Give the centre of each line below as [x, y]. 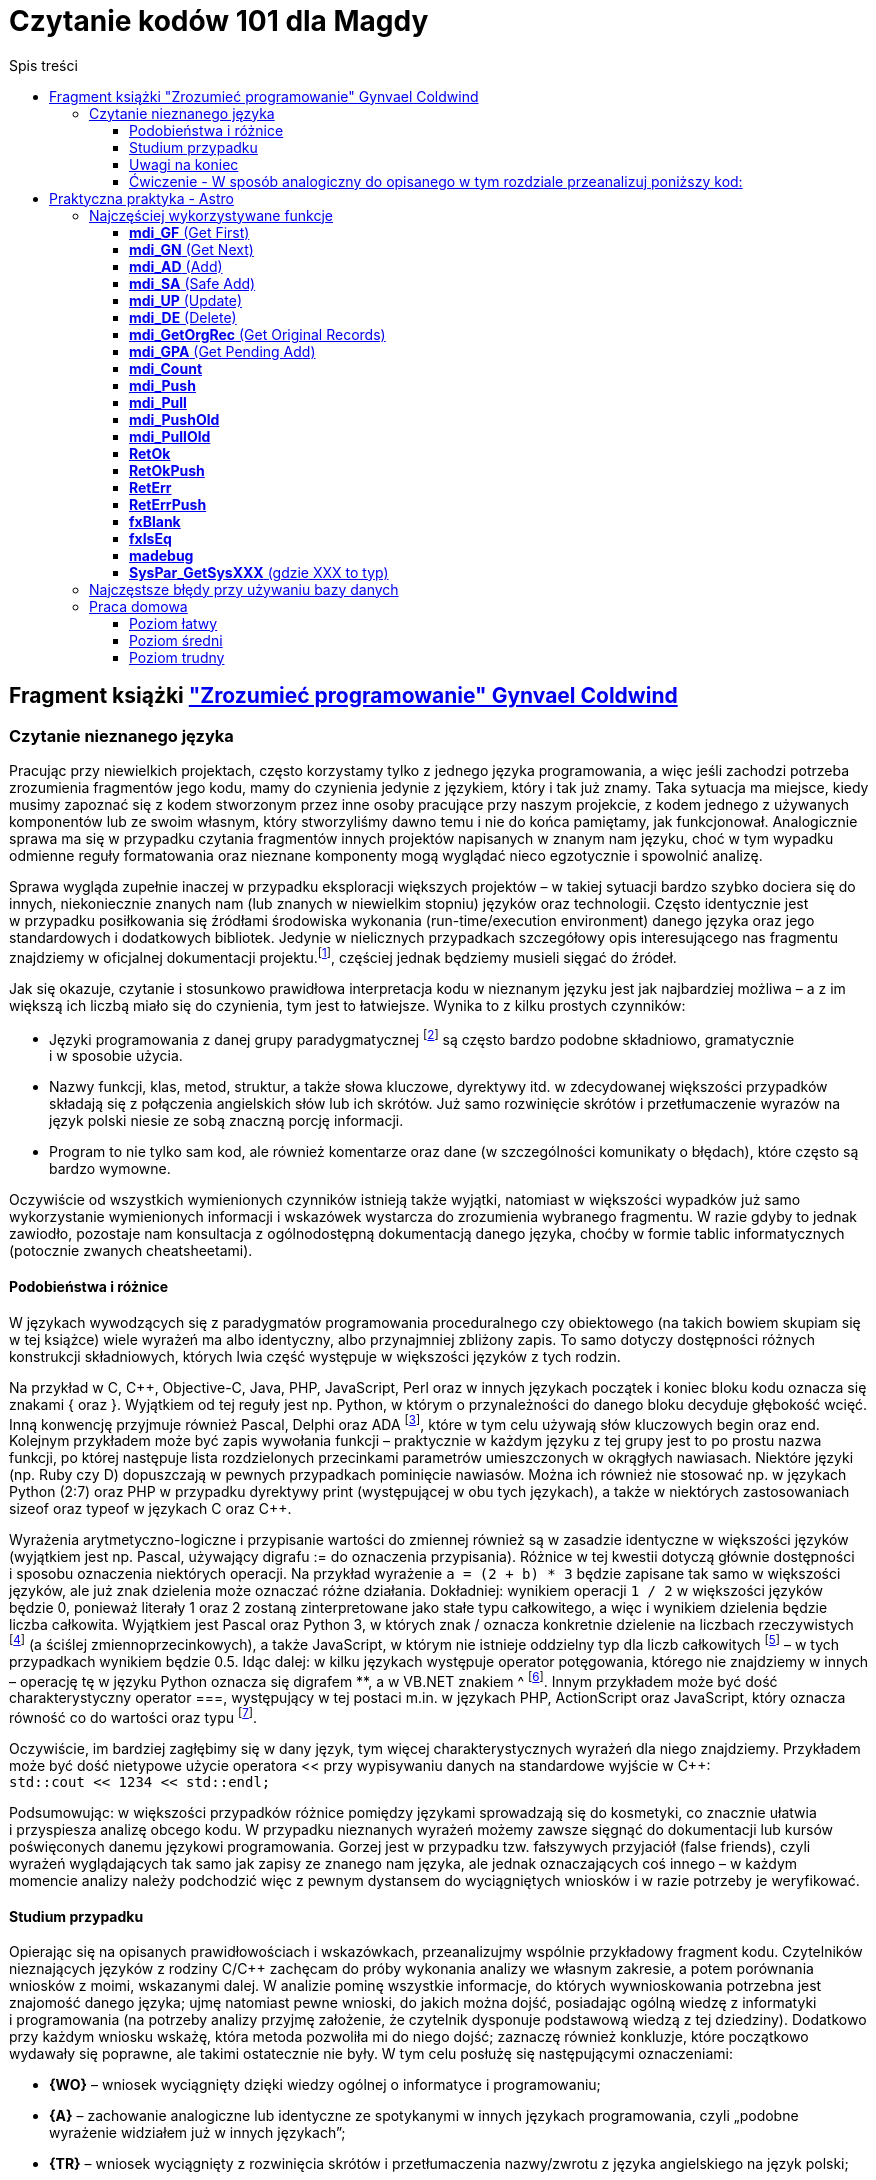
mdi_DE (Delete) [183, 317]
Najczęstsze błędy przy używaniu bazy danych [244, 589]
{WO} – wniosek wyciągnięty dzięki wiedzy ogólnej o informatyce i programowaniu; [325, 2085]
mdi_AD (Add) [176, 266]
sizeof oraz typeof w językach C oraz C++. [150, 1509]
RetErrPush [168, 504]
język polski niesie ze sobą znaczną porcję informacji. [226, 1121]
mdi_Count [166, 368]
